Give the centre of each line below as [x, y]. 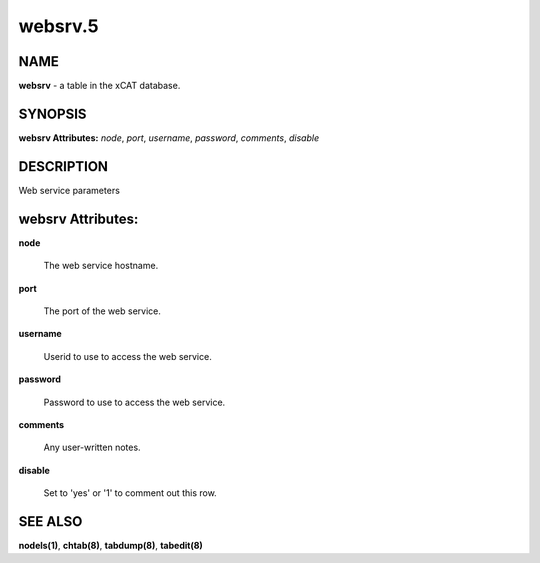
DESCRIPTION [63, 166]
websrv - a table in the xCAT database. [99, 86]
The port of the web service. [102, 311]
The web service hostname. [101, 266]
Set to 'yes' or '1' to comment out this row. [130, 493]
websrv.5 [58, 26]
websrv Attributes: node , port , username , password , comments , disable [169, 137]
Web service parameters [69, 190]
